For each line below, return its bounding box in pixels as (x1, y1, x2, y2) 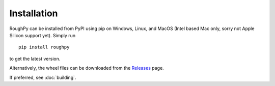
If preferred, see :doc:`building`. (9, 74, 76, 80)
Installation (9, 8, 58, 19)
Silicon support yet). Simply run (9, 32, 76, 38)
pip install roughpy (18, 44, 70, 50)
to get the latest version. (9, 55, 61, 62)
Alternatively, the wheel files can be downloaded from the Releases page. (9, 65, 164, 71)
